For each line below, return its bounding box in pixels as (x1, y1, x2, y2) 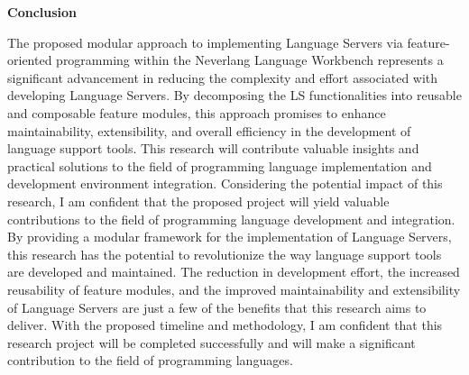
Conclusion (7, 3, 78, 21)
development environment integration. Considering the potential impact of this (7, 174, 443, 193)
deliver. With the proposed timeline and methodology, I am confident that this (7, 316, 443, 334)
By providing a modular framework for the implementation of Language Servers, (7, 227, 452, 246)
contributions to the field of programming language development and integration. (7, 209, 455, 228)
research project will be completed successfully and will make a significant (7, 333, 416, 352)
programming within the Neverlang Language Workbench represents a (56, 50, 444, 69)
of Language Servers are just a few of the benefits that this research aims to (7, 297, 427, 316)
